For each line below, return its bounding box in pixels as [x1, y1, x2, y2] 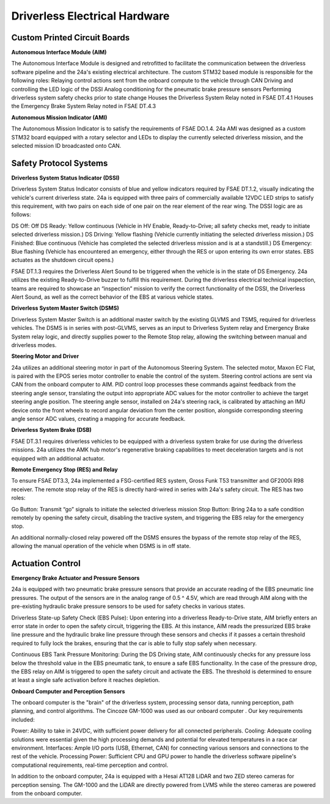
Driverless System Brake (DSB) [11, 426, 92, 434]
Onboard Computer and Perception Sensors [11, 687, 125, 695]
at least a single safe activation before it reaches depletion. [11, 676, 160, 684]
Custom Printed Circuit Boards [11, 32, 130, 43]
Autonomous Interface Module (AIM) [11, 49, 107, 56]
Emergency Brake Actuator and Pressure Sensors [11, 574, 140, 582]
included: [11, 715, 35, 723]
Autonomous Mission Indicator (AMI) [11, 114, 108, 121]
